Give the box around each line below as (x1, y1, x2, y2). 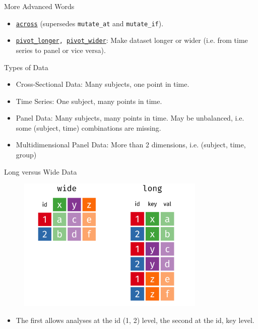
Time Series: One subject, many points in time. (16, 95, 162, 106)
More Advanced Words (4, 1, 75, 11)
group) (16, 149, 37, 160)
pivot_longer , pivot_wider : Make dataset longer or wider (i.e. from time (16, 35, 248, 45)
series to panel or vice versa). (16, 44, 106, 55)
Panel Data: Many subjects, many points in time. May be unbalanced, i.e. (16, 113, 244, 123)
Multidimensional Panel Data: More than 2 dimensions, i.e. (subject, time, (16, 139, 246, 150)
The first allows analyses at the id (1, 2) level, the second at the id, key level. (16, 314, 254, 325)
